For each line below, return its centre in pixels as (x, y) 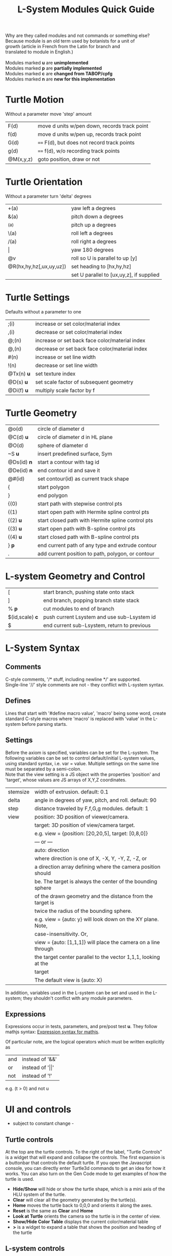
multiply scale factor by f (65, 390)
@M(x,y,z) (20, 159)
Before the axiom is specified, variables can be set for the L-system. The (82, 752)
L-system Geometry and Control (75, 577)
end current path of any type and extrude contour (97, 545)
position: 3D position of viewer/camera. (82, 817)
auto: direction (52, 850)
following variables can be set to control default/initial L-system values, (80, 758)
